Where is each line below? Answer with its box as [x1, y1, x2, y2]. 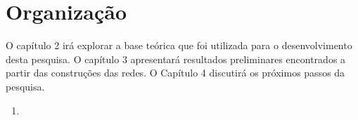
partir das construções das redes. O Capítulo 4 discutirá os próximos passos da [6, 65, 345, 80]
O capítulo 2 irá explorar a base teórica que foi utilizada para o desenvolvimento [6, 38, 352, 53]
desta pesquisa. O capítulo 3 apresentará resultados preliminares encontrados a [6, 51, 346, 66]
